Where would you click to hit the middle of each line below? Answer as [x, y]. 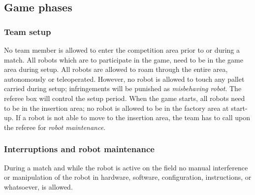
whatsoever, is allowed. [38, 186]
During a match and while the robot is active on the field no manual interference [126, 167]
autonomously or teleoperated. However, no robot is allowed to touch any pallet [124, 79]
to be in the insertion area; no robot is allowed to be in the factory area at [116, 108]
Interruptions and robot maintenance [79, 149]
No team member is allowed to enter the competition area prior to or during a [122, 50]
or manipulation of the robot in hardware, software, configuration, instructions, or [128, 177]
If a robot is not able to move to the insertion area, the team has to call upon [133, 117]
